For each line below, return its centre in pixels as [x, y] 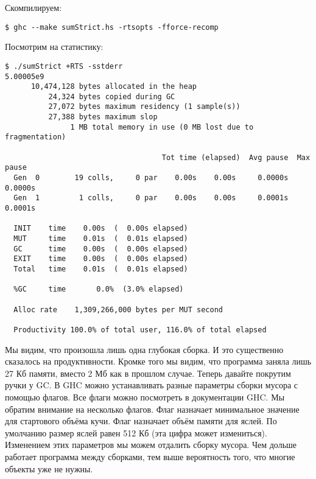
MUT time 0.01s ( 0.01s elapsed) [101, 239]
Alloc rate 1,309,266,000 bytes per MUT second [118, 309]
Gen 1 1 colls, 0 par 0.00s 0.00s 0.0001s [151, 198]
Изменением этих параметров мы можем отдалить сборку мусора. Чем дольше [151, 445]
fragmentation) [36, 137]
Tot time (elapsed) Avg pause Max [236, 157]
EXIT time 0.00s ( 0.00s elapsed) [101, 259]
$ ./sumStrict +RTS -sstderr [64, 66]
